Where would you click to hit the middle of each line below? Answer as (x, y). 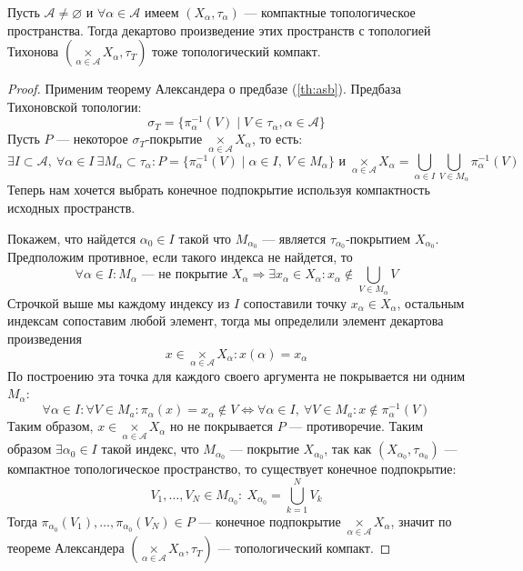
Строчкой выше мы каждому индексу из (119, 302)
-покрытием (378, 238)
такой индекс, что (150, 449)
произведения (45, 338)
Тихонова (33, 51)
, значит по (421, 521)
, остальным (431, 302)
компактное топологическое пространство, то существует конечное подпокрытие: (232, 469)
